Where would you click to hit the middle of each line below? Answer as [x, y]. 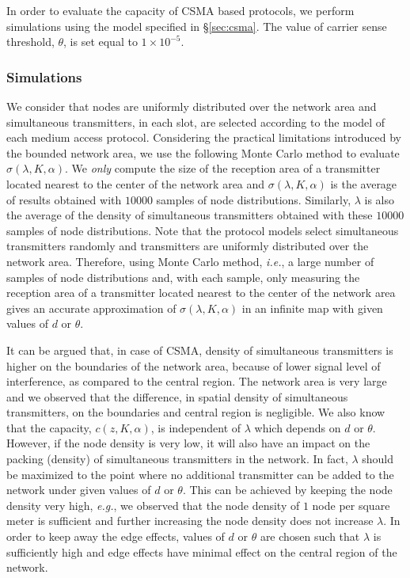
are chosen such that [310, 536]
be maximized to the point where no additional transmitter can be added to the [200, 474]
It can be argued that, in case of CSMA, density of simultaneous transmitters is [200, 350]
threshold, [30, 42]
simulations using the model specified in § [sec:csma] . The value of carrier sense [197, 26]
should [378, 459]
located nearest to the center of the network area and [136, 183]
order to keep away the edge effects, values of [116, 536]
